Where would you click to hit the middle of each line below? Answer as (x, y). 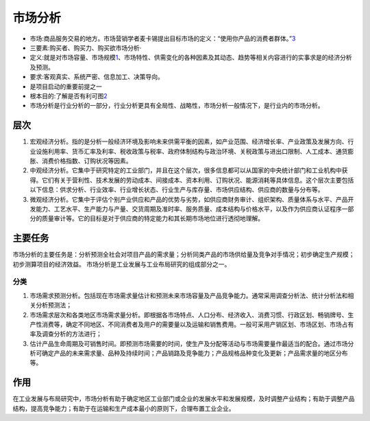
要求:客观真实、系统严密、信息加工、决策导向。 (97, 77)
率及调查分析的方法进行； (66, 334)
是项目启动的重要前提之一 (66, 87)
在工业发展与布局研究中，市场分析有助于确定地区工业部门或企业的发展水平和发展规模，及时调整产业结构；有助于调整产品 (184, 399)
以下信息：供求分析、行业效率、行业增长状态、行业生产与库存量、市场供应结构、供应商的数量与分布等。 (177, 190)
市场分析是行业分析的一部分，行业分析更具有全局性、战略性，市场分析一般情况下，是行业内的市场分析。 (177, 106)
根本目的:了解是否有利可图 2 (69, 95)
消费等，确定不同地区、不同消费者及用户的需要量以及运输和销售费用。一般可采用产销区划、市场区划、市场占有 (198, 324)
